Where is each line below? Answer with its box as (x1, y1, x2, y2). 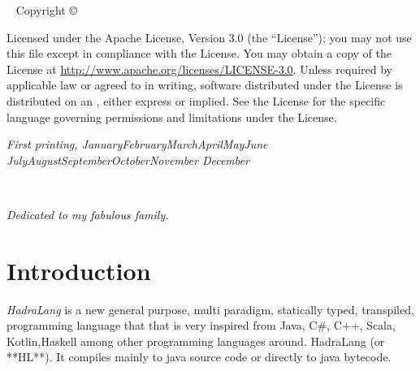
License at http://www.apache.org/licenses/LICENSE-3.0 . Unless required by (6, 60, 392, 77)
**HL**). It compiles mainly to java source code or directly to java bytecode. (6, 348, 392, 365)
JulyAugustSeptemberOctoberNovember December (6, 151, 249, 168)
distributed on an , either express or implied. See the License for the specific (6, 92, 386, 109)
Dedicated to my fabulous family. (6, 205, 169, 222)
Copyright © (15, 2, 77, 18)
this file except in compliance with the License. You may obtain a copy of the (6, 45, 392, 62)
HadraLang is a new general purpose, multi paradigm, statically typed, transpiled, (6, 300, 414, 317)
